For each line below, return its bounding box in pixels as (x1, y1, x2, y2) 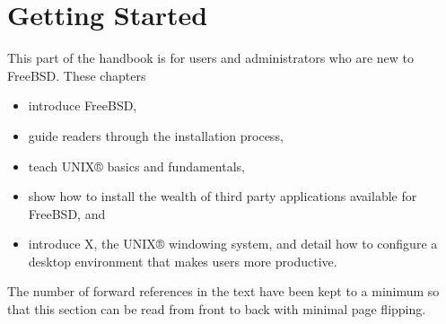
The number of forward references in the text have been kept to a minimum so (7, 282, 440, 301)
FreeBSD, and (28, 204, 106, 223)
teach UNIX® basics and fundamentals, (28, 156, 245, 175)
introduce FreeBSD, (28, 96, 137, 115)
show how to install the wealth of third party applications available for (28, 187, 417, 206)
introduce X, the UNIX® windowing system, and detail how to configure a (28, 234, 438, 253)
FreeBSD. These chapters (7, 66, 146, 84)
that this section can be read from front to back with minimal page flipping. (7, 300, 426, 319)
